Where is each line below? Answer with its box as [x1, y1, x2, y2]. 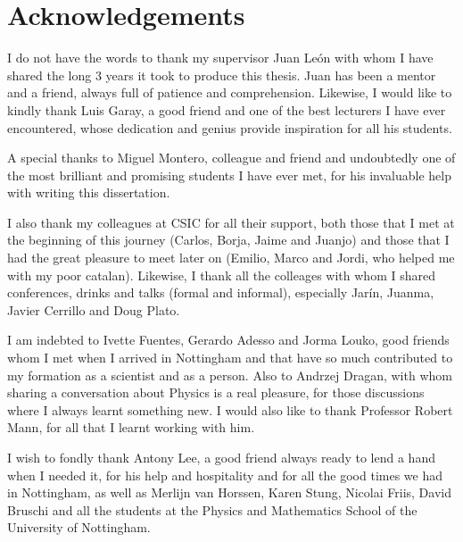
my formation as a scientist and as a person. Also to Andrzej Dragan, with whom [7, 365, 452, 384]
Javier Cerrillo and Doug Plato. [7, 300, 180, 319]
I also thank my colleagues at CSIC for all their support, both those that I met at [7, 213, 455, 231]
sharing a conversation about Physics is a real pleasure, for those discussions [7, 383, 425, 402]
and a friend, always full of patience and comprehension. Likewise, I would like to [7, 83, 452, 102]
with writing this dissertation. [7, 183, 170, 202]
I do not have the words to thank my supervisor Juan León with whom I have [7, 48, 434, 67]
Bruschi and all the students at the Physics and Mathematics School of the [7, 500, 418, 519]
